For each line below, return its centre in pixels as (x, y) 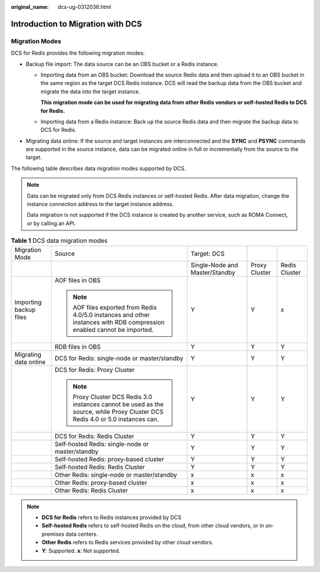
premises (53, 534)
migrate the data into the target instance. (90, 91)
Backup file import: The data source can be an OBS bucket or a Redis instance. (122, 64)
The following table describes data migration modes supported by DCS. (98, 168)
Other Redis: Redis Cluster (91, 490)
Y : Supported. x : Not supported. (81, 551)
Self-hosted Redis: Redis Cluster (100, 467)
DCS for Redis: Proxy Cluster (95, 369)
